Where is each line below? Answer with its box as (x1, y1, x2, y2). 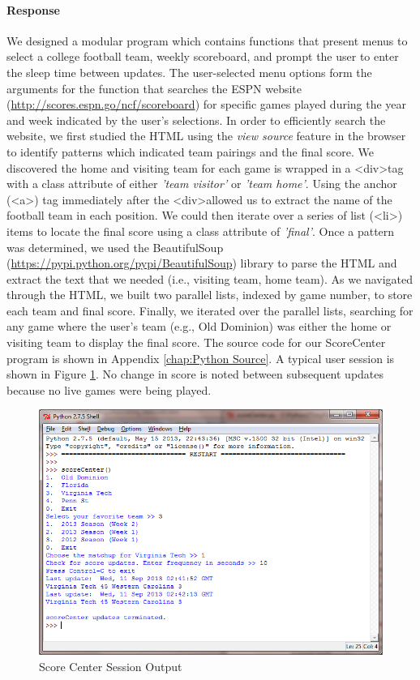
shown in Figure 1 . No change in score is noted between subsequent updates (6, 366, 384, 383)
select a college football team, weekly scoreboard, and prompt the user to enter (6, 48, 399, 65)
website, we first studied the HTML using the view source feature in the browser (6, 127, 406, 144)
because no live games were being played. (6, 381, 212, 398)
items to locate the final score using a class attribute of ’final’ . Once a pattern (6, 222, 395, 239)
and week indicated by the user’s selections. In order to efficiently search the (6, 111, 386, 128)
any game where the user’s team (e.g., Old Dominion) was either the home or (6, 318, 392, 335)
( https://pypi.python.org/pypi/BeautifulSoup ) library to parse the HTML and (6, 254, 397, 272)
